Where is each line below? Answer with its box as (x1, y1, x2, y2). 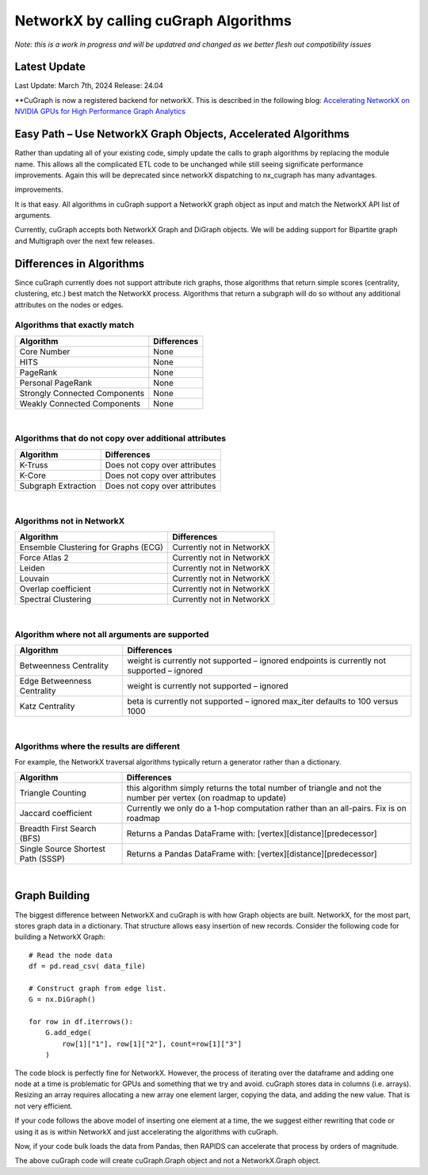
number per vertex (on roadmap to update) (126, 792, 287, 803)
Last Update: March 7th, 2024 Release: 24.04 (14, 81, 164, 90)
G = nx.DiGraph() (29, 995, 96, 1004)
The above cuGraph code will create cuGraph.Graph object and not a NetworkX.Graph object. (14, 1156, 321, 1165)
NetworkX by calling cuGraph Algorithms (14, 12, 292, 29)
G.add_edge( (44, 1028, 92, 1037)
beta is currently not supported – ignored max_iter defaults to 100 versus (127, 696, 399, 707)
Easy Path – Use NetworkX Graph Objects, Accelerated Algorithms (14, 128, 350, 141)
